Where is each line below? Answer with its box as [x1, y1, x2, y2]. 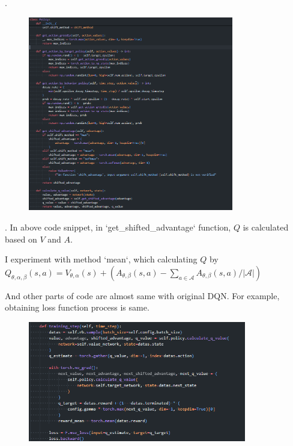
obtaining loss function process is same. [5, 301, 150, 314]
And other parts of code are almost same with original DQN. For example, [5, 289, 280, 302]
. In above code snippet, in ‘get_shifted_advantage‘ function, [5, 220, 231, 233]
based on [5, 232, 37, 245]
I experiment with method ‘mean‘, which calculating [5, 253, 198, 265]
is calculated [243, 220, 289, 233]
